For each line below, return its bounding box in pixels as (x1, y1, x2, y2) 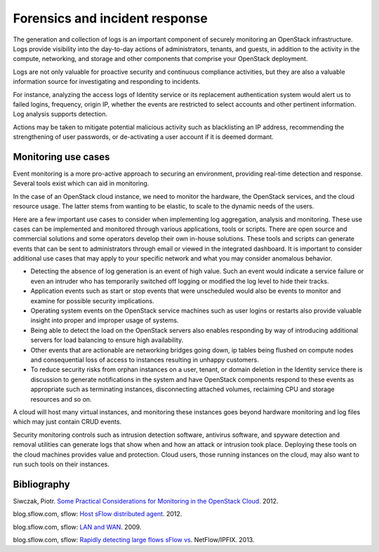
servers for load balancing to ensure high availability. (30, 336, 184, 344)
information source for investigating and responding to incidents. (13, 77, 201, 86)
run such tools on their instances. (13, 460, 110, 468)
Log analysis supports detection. (13, 110, 108, 119)
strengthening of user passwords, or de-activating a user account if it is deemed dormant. (13, 133, 274, 141)
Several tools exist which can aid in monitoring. (13, 179, 149, 188)
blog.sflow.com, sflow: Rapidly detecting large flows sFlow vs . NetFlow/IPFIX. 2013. (13, 535, 255, 544)
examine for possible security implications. (30, 296, 154, 305)
